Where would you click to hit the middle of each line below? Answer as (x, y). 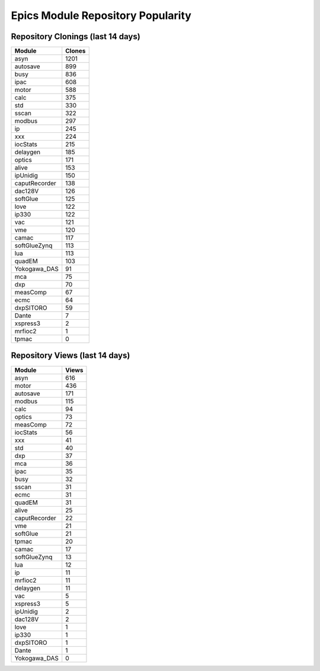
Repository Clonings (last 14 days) (76, 36)
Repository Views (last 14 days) (71, 356)
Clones (76, 51)
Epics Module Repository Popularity (101, 15)
